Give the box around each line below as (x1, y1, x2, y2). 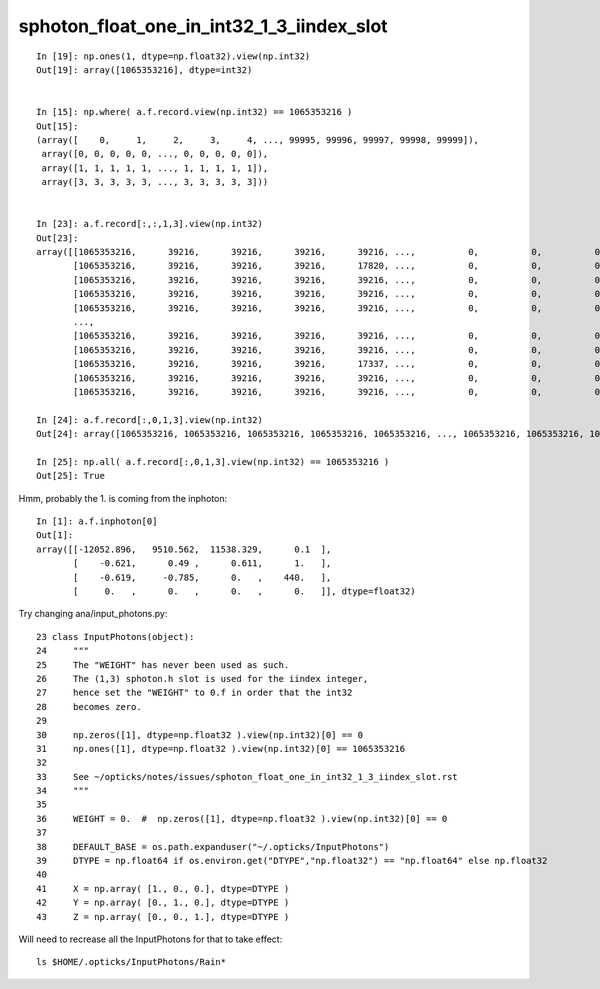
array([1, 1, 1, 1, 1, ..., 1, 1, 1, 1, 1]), (41, 162, 269, 174)
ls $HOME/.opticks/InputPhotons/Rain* (36, 956, 227, 968)
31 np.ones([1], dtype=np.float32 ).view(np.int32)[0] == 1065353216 (36, 743, 406, 754)
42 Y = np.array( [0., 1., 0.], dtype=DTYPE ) (36, 897, 290, 909)
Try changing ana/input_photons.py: (18, 608, 168, 620)
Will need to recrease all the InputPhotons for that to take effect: (18, 933, 283, 945)
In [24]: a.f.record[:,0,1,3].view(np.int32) (36, 414, 264, 425)
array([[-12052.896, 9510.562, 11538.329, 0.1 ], (36, 543, 332, 555)
